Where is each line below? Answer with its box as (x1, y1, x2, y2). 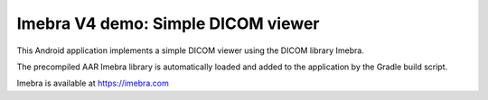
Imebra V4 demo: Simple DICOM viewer (16, 14, 320, 33)
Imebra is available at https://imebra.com (16, 77, 169, 89)
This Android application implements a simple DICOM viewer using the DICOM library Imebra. (16, 45, 365, 56)
